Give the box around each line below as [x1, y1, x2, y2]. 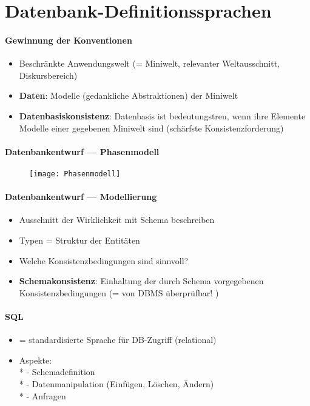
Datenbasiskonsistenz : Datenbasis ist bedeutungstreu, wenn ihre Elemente [19, 109, 306, 122]
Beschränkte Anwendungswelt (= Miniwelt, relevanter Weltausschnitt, [19, 57, 280, 70]
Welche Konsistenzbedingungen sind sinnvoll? [19, 254, 189, 267]
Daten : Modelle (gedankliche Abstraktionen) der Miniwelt [19, 89, 238, 102]
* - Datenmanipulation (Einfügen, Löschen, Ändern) [19, 377, 214, 390]
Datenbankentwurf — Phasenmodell [5, 145, 160, 158]
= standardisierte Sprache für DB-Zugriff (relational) [19, 333, 217, 346]
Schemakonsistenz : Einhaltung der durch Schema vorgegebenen [19, 275, 264, 287]
